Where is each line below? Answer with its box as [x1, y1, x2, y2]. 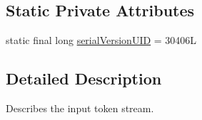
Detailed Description [6, 67, 162, 89]
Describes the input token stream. [6, 101, 154, 115]
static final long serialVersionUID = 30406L [6, 33, 197, 48]
